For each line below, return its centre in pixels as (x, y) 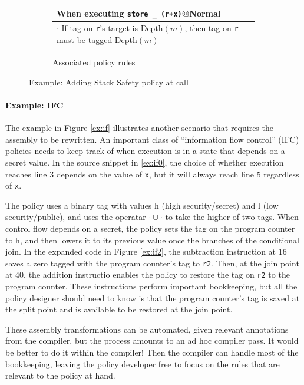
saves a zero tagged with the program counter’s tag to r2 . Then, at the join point (152, 263)
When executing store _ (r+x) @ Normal (139, 13)
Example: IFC (34, 105)
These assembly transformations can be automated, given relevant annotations (147, 329)
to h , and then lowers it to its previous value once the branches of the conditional (152, 240)
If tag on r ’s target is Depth (112, 28)
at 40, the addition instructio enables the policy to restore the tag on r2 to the (148, 274)
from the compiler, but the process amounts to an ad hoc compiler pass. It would (152, 340)
